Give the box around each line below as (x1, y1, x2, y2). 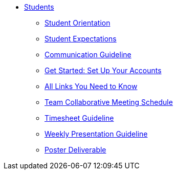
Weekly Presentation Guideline (45, 129, 148, 138)
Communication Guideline (45, 50, 131, 59)
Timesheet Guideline (45, 114, 114, 122)
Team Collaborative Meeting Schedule (45, 98, 173, 106)
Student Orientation (45, 18, 110, 27)
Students (24, 3, 54, 11)
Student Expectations (45, 34, 117, 43)
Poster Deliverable (45, 145, 106, 154)
